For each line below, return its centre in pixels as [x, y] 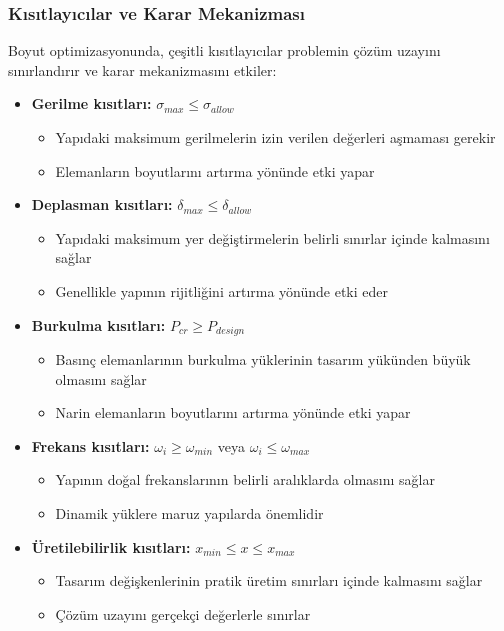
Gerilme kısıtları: [91, 103]
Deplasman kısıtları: [102, 204]
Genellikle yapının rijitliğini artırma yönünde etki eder [222, 290]
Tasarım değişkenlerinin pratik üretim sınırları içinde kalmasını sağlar [269, 580]
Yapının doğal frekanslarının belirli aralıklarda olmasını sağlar [245, 479]
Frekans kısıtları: [90, 445]
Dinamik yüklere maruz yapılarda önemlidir [189, 512]
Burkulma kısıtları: [98, 324]
